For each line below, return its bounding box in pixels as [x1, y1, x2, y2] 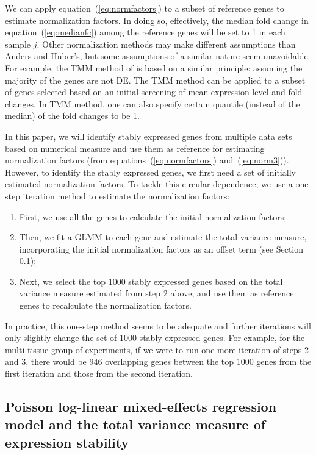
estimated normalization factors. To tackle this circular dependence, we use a [5, 177, 293, 190]
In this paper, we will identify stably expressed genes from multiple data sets [5, 129, 292, 142]
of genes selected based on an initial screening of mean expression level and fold [5, 85, 303, 98]
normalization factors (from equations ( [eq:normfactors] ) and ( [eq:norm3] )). [5, 154, 289, 167]
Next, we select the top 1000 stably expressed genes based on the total [19, 274, 283, 287]
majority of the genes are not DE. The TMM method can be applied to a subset [5, 73, 306, 86]
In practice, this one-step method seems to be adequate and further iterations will [5, 319, 311, 332]
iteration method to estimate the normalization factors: [23, 189, 230, 202]
